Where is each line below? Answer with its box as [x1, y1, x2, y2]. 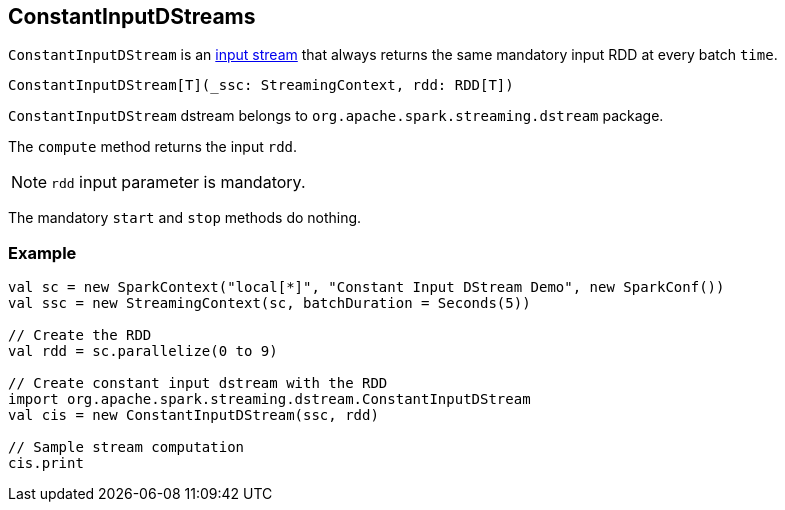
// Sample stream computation [8, 439, 245, 456]
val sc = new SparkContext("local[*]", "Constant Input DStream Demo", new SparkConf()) [8, 279, 725, 296]
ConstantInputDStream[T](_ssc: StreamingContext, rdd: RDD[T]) [8, 77, 514, 94]
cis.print [8, 455, 84, 472]
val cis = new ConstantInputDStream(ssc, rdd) [8, 407, 379, 424]
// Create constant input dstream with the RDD [8, 375, 388, 392]
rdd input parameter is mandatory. [51, 172, 306, 193]
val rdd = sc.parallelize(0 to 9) [8, 343, 278, 360]
